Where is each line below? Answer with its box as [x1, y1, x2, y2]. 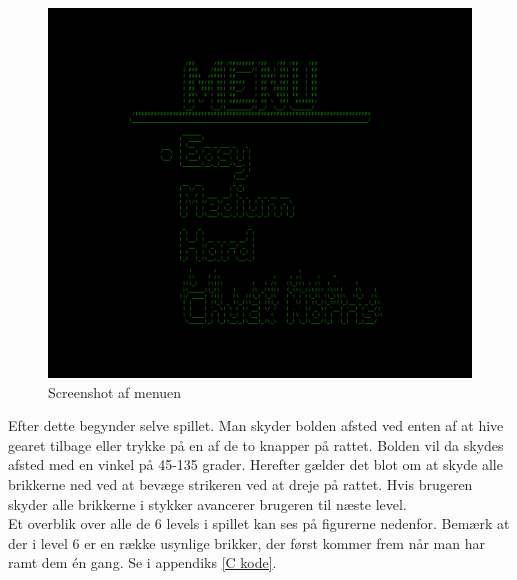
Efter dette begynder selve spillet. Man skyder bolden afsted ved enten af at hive [8, 415, 504, 436]
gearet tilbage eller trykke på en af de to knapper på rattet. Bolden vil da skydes [8, 434, 504, 455]
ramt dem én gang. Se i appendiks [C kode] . [8, 552, 277, 573]
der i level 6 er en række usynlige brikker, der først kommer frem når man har [8, 532, 485, 553]
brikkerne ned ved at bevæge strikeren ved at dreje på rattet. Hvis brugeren [8, 474, 473, 495]
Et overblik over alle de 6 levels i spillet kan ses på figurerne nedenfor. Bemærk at [8, 513, 510, 534]
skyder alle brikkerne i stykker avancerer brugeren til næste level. [8, 493, 407, 514]
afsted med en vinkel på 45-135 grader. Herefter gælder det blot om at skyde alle [8, 454, 503, 475]
